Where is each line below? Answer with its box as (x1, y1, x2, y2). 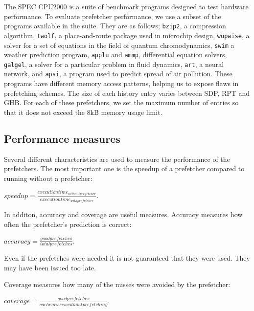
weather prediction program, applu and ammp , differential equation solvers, (4, 49, 227, 60)
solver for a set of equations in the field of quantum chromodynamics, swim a (4, 40, 234, 50)
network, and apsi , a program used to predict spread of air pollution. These (4, 68, 232, 79)
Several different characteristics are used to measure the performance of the (4, 154, 230, 164)
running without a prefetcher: (4, 173, 92, 183)
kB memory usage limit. (90, 107, 162, 117)
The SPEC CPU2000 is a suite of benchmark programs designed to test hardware (4, 1, 249, 11)
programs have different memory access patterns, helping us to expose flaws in (4, 78, 239, 89)
